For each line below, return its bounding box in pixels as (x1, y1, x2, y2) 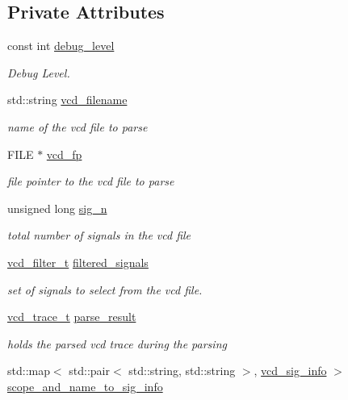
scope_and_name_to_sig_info (7, 377, 163, 394)
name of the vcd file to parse (7, 118, 148, 135)
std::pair (69, 362, 110, 379)
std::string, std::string (128, 362, 236, 379)
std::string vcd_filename (7, 91, 128, 108)
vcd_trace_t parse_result (7, 308, 136, 325)
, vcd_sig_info (254, 362, 327, 379)
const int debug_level (7, 37, 115, 54)
